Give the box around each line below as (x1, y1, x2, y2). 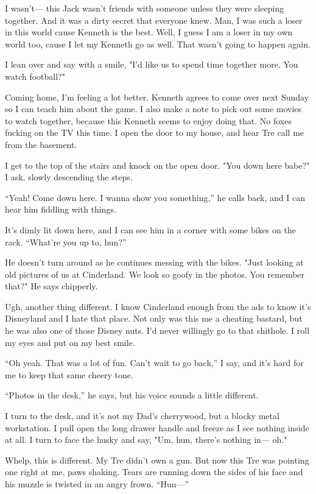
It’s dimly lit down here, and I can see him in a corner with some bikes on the (5, 223, 296, 236)
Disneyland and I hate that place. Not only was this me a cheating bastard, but (5, 312, 303, 325)
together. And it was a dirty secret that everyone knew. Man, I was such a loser (5, 13, 303, 26)
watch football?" (5, 69, 65, 82)
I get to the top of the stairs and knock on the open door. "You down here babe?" (5, 158, 310, 171)
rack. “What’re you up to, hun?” (5, 235, 127, 248)
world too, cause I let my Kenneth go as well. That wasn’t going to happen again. (5, 37, 311, 50)
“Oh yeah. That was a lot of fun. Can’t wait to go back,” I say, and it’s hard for (5, 356, 304, 369)
